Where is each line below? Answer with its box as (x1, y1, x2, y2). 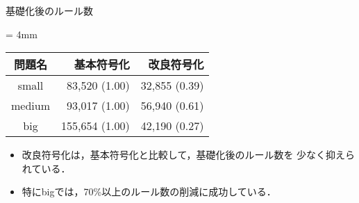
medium (11, 97, 51, 114)
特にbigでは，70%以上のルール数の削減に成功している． (22, 184, 276, 199)
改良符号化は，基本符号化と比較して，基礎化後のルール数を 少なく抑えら (22, 147, 356, 162)
